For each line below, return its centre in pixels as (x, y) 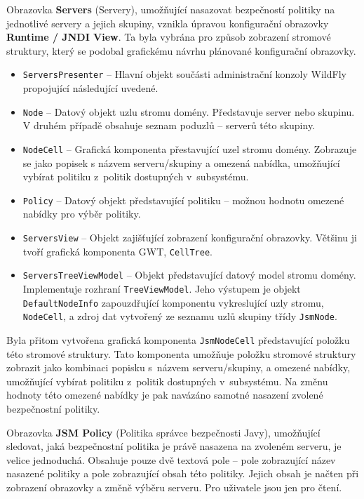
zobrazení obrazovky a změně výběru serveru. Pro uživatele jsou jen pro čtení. (174, 487)
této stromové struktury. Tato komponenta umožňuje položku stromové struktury (181, 353)
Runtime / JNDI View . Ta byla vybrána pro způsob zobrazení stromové (169, 37)
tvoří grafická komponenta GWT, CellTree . (118, 251)
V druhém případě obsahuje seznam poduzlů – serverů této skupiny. (169, 125)
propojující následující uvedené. (90, 88)
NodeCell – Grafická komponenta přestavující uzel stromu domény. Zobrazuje (190, 148)
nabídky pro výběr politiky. (82, 214)
